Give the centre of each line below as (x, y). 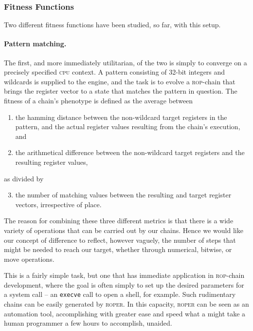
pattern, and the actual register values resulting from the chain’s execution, (128, 127)
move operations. (29, 259)
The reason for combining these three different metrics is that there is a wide (119, 221)
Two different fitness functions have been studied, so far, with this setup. (112, 25)
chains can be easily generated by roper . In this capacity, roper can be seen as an (126, 304)
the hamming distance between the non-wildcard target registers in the (121, 117)
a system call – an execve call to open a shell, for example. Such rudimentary (120, 294)
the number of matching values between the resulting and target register (123, 195)
